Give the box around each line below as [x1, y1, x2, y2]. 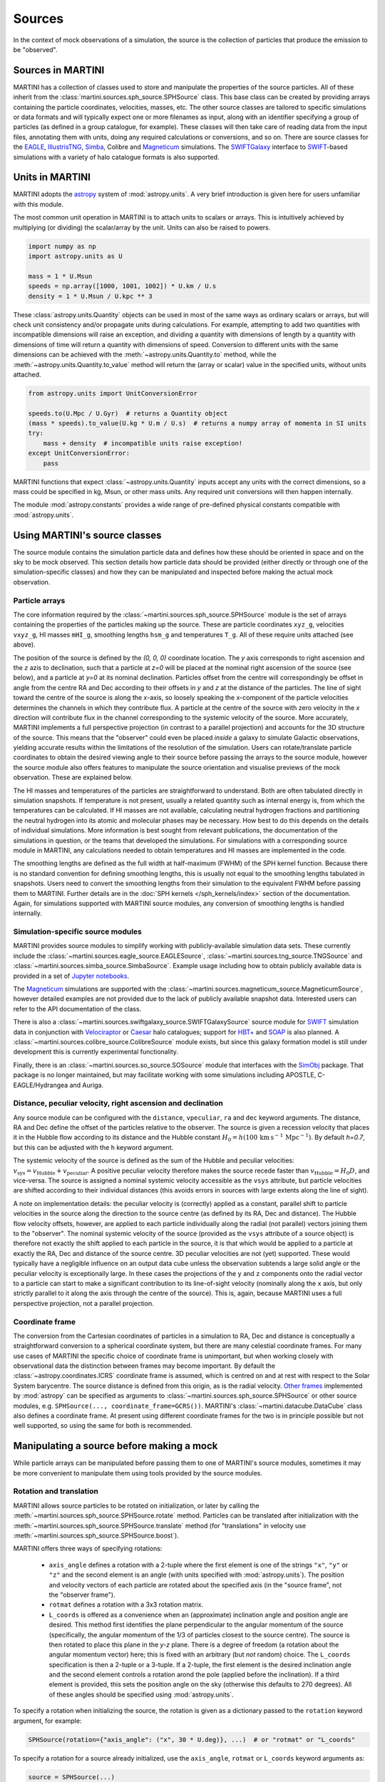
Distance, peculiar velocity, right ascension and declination [13, 1098, 224, 1108]
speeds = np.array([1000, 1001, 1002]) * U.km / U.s [28, 282, 217, 290]
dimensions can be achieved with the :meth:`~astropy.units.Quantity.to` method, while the [13, 350, 277, 359]
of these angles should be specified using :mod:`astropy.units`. [48, 1690, 235, 1699]
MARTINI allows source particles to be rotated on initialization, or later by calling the [13, 1501, 260, 1510]
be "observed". [13, 45, 58, 53]
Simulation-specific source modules [13, 927, 143, 937]
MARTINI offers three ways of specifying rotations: [13, 1544, 163, 1553]
